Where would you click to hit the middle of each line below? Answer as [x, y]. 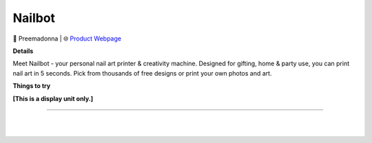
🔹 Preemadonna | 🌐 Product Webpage [67, 38]
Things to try [32, 86]
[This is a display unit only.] [53, 98]
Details [23, 51]
